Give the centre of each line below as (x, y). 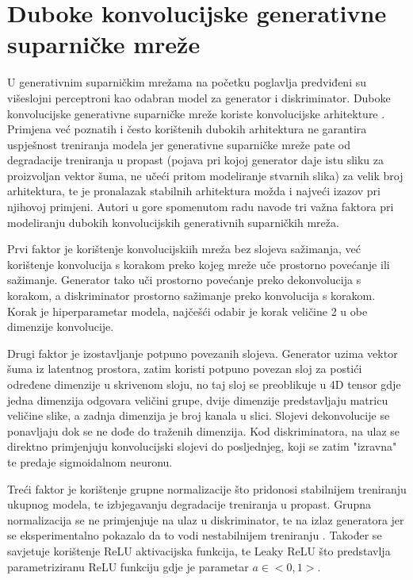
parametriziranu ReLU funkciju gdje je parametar (128, 566)
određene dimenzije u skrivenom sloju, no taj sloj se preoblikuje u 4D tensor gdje (204, 384)
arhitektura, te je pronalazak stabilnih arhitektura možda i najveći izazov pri (194, 191)
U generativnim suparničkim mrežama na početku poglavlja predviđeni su (187, 82)
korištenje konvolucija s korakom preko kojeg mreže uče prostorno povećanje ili (199, 264)
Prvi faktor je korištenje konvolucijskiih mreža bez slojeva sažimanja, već (184, 249)
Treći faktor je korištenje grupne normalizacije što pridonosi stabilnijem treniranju (207, 488)
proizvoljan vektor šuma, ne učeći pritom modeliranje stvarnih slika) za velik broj (205, 175)
